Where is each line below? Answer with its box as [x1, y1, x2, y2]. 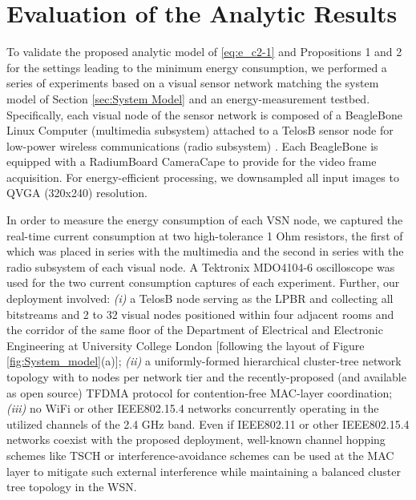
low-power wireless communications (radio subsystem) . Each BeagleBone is [6, 137, 378, 154]
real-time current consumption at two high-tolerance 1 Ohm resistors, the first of [6, 227, 403, 244]
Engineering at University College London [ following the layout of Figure [6, 337, 365, 353]
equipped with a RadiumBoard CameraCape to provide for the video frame [6, 153, 377, 170]
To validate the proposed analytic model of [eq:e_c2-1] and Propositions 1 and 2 [6, 43, 402, 60]
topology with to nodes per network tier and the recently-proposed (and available [6, 369, 406, 385]
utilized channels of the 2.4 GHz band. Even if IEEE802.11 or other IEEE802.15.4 [6, 415, 410, 432]
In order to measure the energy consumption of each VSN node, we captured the [6, 212, 403, 228]
